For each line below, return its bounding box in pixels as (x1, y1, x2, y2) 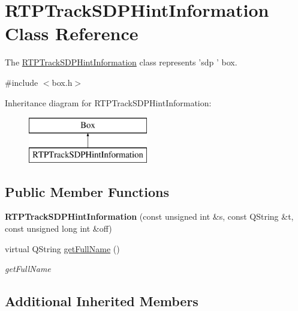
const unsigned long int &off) (5, 222, 112, 235)
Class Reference (5, 21, 139, 46)
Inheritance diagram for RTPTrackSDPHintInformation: (5, 96, 212, 109)
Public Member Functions (5, 182, 169, 201)
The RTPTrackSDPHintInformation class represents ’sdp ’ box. (5, 56, 237, 68)
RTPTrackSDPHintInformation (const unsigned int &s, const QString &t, (5, 210, 294, 223)
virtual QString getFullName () (5, 242, 120, 255)
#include (5, 76, 38, 88)
